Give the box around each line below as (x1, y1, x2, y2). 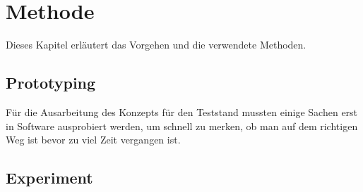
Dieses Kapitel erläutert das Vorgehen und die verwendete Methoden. (6, 37, 307, 52)
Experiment (6, 167, 93, 188)
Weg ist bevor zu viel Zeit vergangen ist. (6, 132, 181, 147)
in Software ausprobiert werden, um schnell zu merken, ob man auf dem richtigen (6, 118, 358, 133)
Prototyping (6, 72, 96, 94)
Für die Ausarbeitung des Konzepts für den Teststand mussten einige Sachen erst (6, 104, 358, 119)
